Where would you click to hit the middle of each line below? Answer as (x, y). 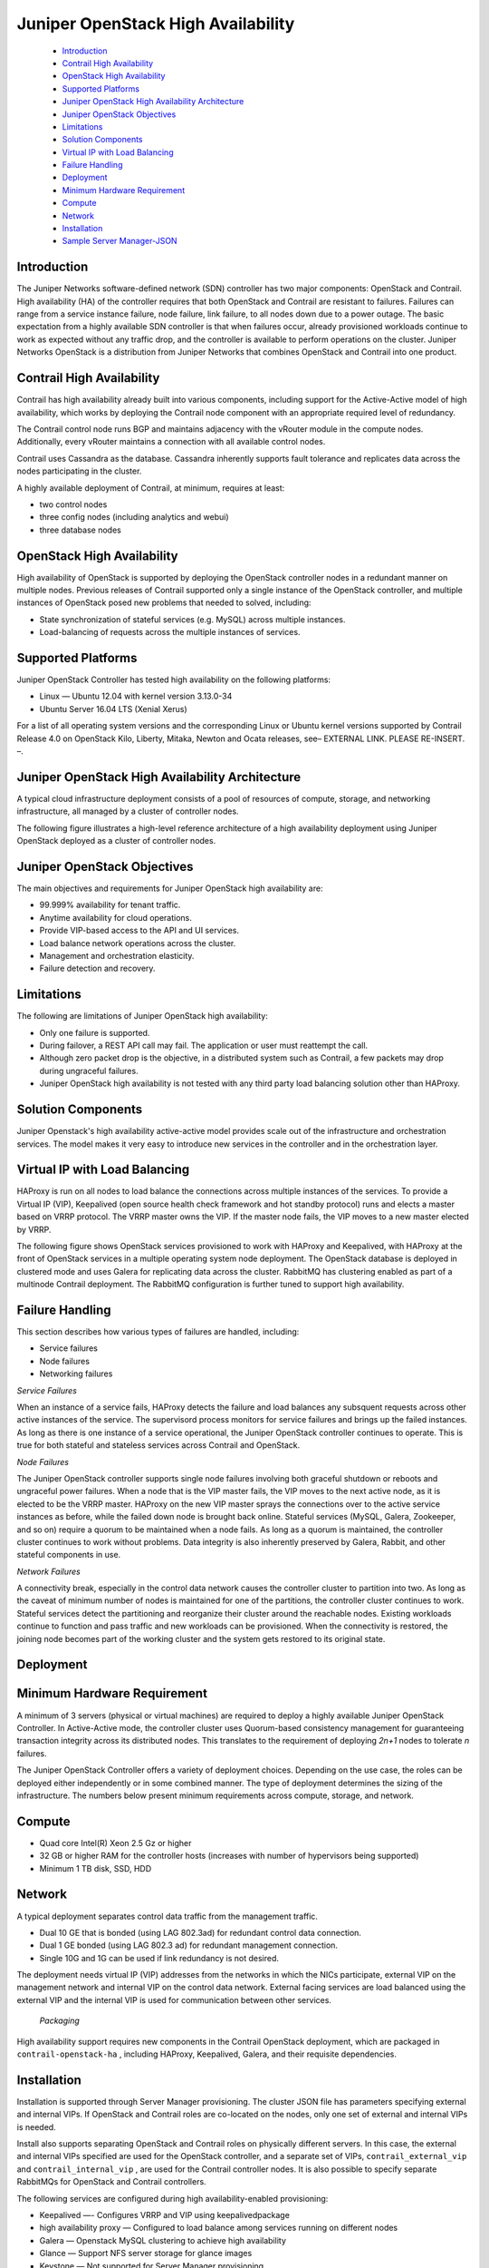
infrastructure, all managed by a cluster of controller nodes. (128, 811)
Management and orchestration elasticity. (117, 955)
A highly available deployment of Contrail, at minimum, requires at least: (151, 488)
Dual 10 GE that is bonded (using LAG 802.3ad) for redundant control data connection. (201, 1932)
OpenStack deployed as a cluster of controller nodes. (116, 841)
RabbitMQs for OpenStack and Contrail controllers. (112, 2182)
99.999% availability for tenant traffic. (110, 905)
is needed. (36, 2126)
